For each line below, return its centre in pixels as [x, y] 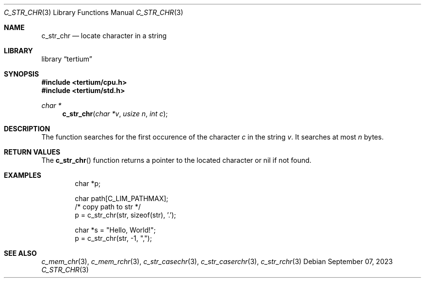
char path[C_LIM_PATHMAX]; [122, 198]
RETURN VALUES [32, 152]
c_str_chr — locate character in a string [104, 36]
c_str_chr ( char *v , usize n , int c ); [115, 114]
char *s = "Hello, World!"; [115, 230]
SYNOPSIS [22, 74]
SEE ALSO [20, 253]
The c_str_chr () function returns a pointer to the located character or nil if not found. [176, 160]
